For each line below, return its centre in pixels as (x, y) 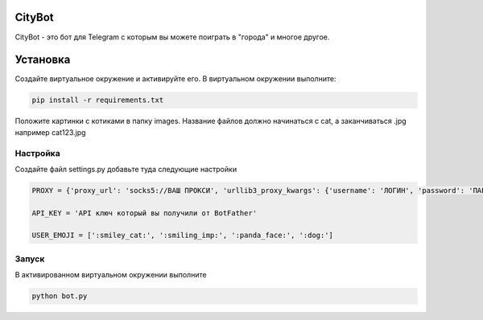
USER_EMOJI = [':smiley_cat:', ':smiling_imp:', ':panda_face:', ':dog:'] (183, 236)
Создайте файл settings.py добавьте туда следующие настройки (126, 169)
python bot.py (60, 296)
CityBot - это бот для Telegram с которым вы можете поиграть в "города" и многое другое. (172, 37)
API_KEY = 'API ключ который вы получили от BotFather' (144, 213)
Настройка (37, 153)
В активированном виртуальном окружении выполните (111, 275)
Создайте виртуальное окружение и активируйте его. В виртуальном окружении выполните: (175, 79)
